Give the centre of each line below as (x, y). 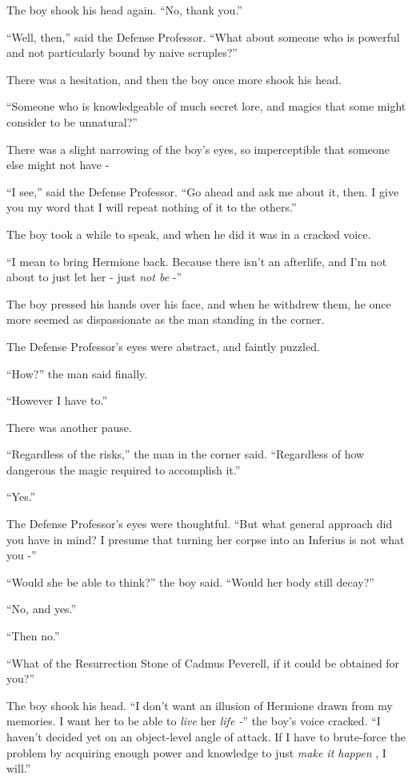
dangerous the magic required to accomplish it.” (124, 469)
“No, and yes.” (42, 609)
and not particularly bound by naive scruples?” (122, 52)
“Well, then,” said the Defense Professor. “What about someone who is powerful (203, 36)
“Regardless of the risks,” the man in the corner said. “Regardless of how (186, 454)
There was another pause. (69, 427)
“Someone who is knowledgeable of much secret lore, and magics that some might (206, 106)
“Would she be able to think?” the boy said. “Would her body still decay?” (190, 581)
